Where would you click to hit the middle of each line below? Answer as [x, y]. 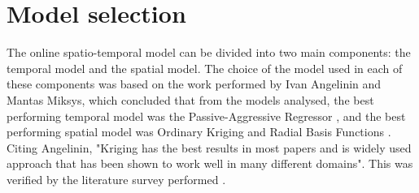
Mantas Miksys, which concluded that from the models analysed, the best [190, 99]
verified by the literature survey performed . [116, 179]
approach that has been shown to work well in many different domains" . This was [210, 163]
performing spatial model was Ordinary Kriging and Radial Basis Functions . [199, 132]
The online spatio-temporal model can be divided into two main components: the [209, 52]
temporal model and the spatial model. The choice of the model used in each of [205, 68]
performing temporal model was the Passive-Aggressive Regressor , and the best [206, 116]
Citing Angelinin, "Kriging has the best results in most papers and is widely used [209, 147]
